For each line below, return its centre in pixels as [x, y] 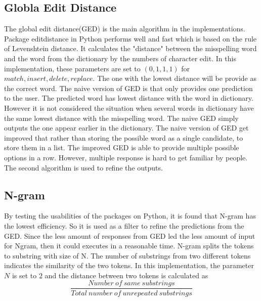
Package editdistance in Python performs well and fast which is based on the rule [130, 38]
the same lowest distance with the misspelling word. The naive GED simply [121, 118]
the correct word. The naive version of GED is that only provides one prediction [128, 88]
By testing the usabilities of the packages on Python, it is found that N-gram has [130, 216]
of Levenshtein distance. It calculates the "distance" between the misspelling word [130, 48]
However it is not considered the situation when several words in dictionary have [129, 107]
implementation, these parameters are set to [72, 68]
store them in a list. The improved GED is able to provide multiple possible [122, 147]
